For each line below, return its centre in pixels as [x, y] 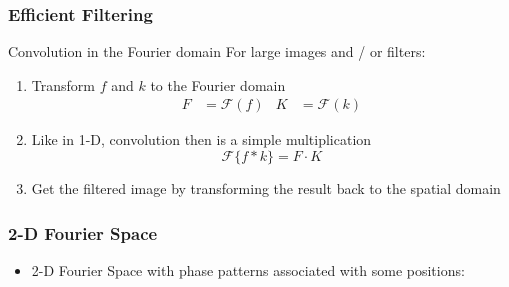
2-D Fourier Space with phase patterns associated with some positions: [248, 269]
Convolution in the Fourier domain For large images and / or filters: [217, 51]
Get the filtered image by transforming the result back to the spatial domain [266, 188]
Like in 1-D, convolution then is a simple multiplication [201, 139]
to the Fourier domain [218, 84]
